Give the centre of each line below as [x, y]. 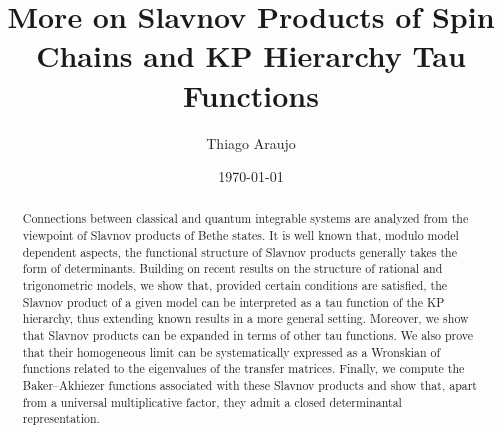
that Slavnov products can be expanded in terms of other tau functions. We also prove [248, 335]
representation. [61, 418]
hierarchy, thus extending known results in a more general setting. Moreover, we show [245, 318]
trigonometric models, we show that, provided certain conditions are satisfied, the [235, 285]
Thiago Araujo [251, 142]
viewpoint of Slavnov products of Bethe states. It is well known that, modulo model [240, 235]
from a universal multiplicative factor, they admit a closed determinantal [212, 401]
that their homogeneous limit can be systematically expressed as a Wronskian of [231, 351]
